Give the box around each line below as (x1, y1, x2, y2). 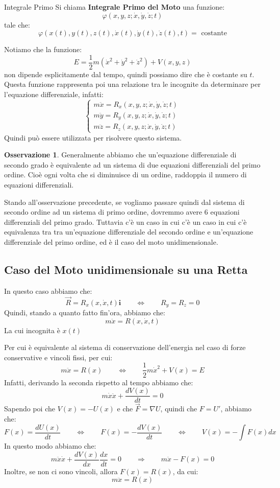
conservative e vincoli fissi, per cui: (4, 352, 113, 362)
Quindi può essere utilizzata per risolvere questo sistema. (4, 132, 182, 143)
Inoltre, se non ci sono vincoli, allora (4, 466, 118, 476)
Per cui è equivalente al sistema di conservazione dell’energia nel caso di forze (4, 342, 246, 353)
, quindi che (160, 403, 197, 414)
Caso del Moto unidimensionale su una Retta (4, 262, 248, 277)
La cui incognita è (4, 324, 60, 335)
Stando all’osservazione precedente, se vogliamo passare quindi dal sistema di (4, 196, 245, 207)
